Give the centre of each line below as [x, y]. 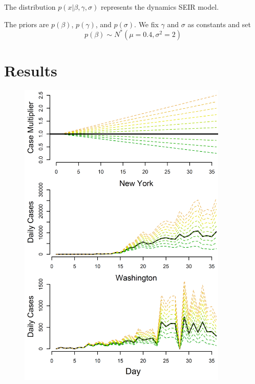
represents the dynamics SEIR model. [160, 7]
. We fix [146, 24]
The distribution [30, 7]
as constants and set [219, 24]
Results [31, 70]
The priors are [27, 24]
